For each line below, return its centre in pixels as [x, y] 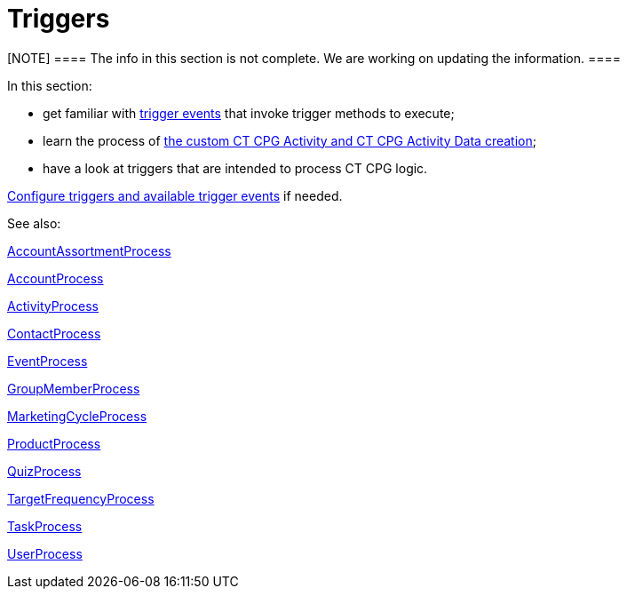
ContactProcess [54, 333]
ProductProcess [54, 443]
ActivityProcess [53, 306]
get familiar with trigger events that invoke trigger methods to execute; [249, 113]
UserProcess [45, 553]
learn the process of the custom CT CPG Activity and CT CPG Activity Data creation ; [290, 140]
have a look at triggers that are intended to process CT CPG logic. [235, 168]
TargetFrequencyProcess [81, 498]
